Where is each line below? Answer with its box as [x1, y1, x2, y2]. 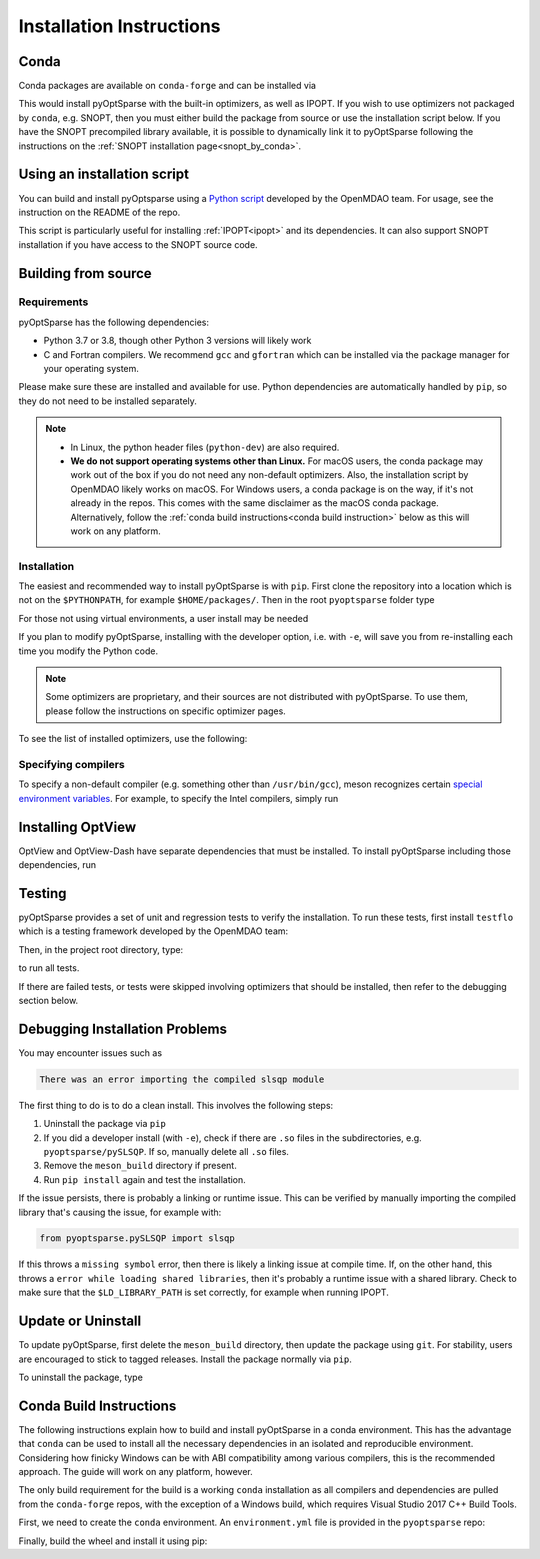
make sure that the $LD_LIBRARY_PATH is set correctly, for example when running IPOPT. [18, 1286, 389, 1299]
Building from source [18, 265, 152, 282]
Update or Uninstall [18, 1313, 142, 1330]
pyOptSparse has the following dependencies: [18, 316, 210, 328]
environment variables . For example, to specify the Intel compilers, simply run [18, 792, 339, 804]
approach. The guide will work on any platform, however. [18, 1466, 254, 1478]
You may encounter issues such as [18, 1046, 163, 1059]
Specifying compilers [18, 757, 125, 771]
